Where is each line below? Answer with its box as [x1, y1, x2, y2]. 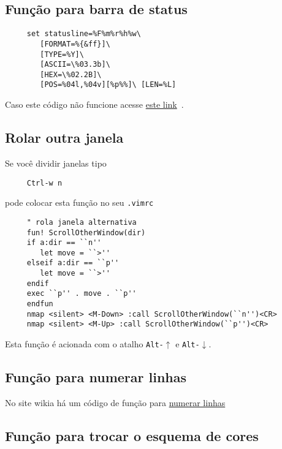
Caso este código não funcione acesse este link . [5, 98, 184, 111]
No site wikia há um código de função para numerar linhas [5, 396, 226, 409]
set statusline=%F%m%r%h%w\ [26, 29, 141, 39]
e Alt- [175, 338, 200, 350]
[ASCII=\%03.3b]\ [40, 60, 110, 69]
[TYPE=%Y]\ [40, 50, 84, 59]
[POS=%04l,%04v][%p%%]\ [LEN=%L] [40, 80, 177, 89]
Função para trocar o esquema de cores [5, 426, 259, 445]
